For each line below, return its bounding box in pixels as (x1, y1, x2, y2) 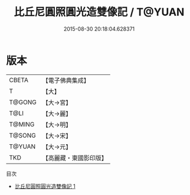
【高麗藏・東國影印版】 (42, 154, 107, 162)
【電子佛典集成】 (42, 76, 90, 84)
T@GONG (9, 98, 37, 106)
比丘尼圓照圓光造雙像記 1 (14, 183, 76, 190)
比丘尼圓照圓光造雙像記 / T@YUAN (14, 5, 185, 19)
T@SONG (9, 131, 37, 139)
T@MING (9, 120, 35, 128)
